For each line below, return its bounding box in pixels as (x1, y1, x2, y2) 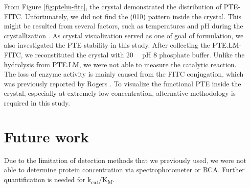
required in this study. (4, 97, 70, 107)
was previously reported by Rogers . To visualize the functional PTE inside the (4, 78, 241, 88)
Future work (4, 126, 89, 146)
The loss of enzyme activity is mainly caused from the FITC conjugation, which (4, 69, 244, 79)
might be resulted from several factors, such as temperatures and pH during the (4, 21, 243, 31)
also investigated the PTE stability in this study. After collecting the (4, 40, 210, 50)
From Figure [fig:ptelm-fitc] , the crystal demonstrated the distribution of (4, 1, 222, 11)
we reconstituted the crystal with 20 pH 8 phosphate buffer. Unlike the (24, 49, 245, 59)
